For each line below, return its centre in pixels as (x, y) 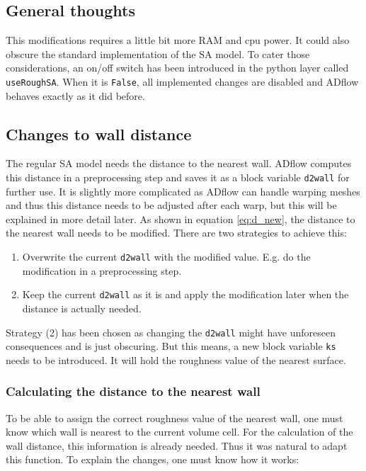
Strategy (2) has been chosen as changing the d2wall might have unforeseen (171, 332)
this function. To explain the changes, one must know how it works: (153, 459)
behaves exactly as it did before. (75, 95)
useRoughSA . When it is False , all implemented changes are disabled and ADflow (182, 81)
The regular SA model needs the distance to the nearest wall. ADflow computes (179, 163)
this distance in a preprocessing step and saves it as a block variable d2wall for (178, 177)
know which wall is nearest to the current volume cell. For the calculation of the (179, 432)
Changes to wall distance (99, 134)
